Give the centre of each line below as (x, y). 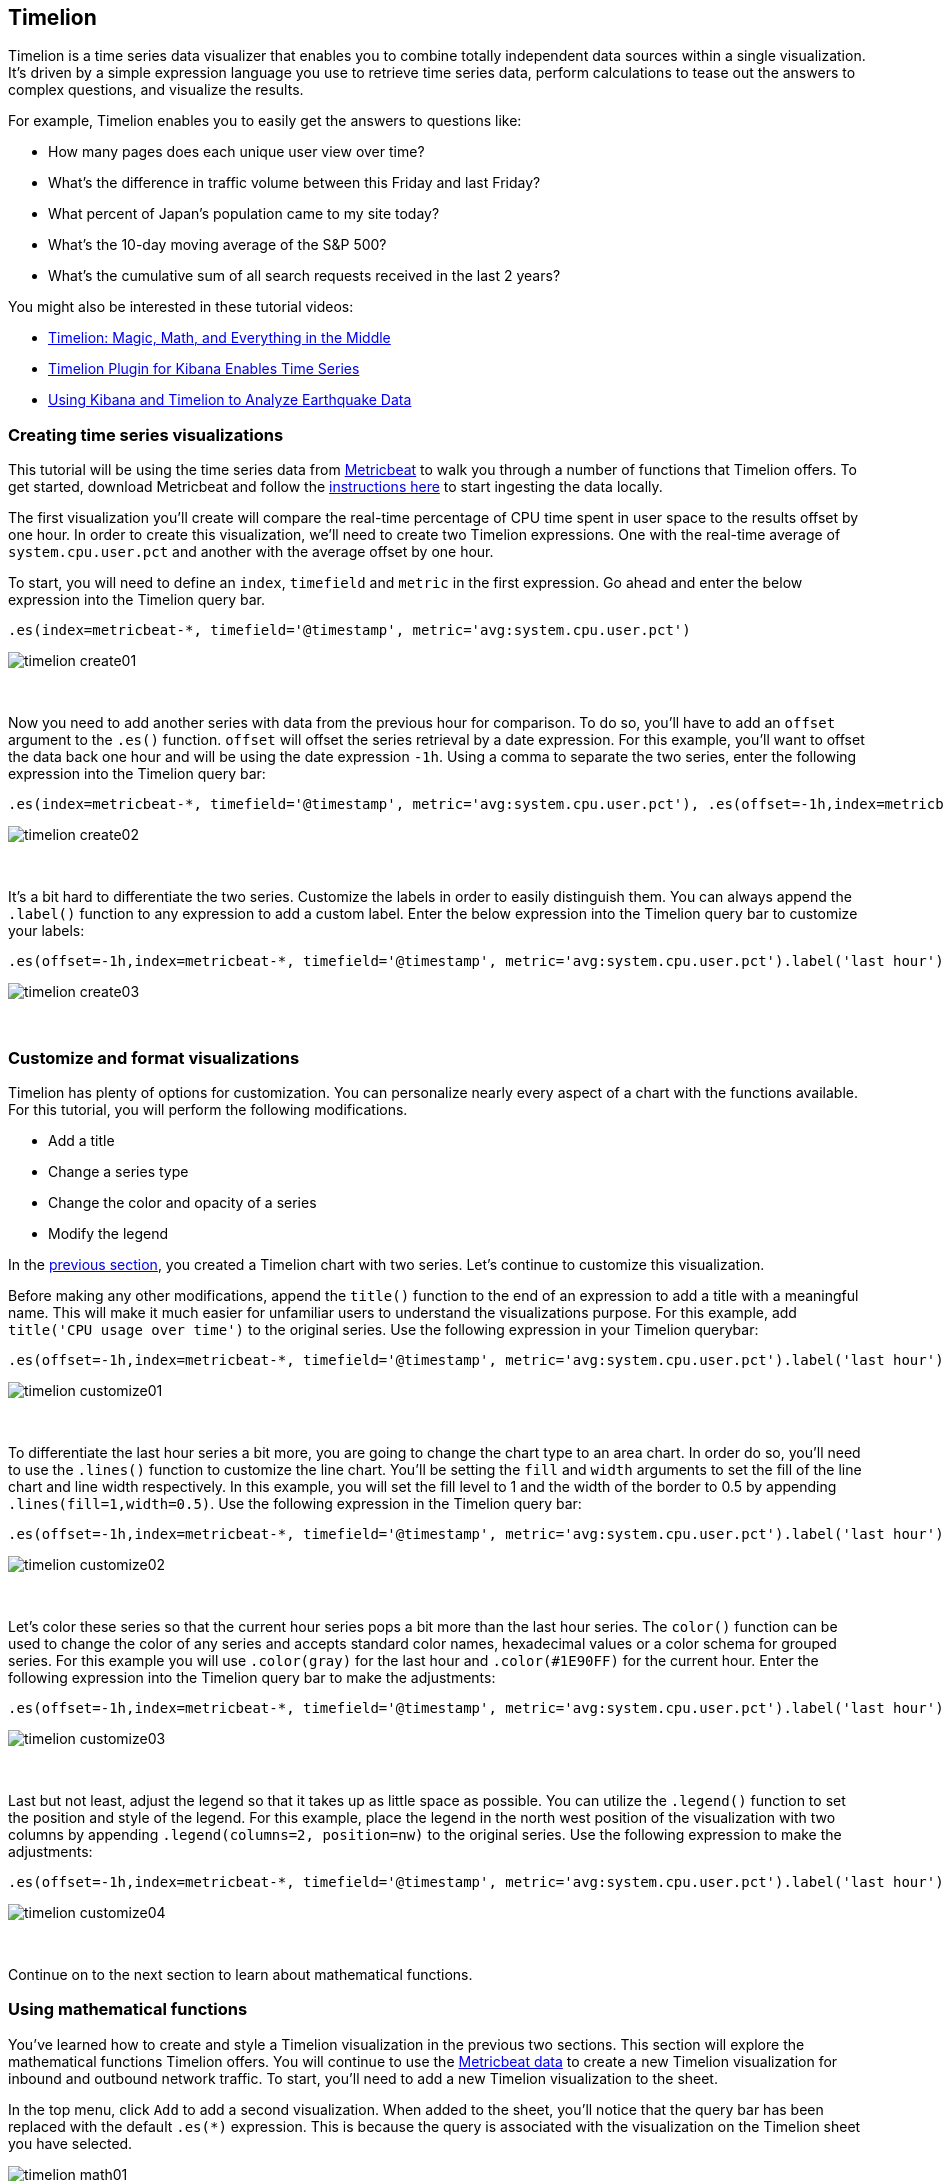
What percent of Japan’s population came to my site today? (244, 214)
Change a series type (118, 1171)
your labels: (46, 931)
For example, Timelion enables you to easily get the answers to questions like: (265, 121)
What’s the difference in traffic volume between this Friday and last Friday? (294, 183)
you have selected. (70, 2143)
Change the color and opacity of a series (182, 1202)
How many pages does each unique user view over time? (236, 152)
